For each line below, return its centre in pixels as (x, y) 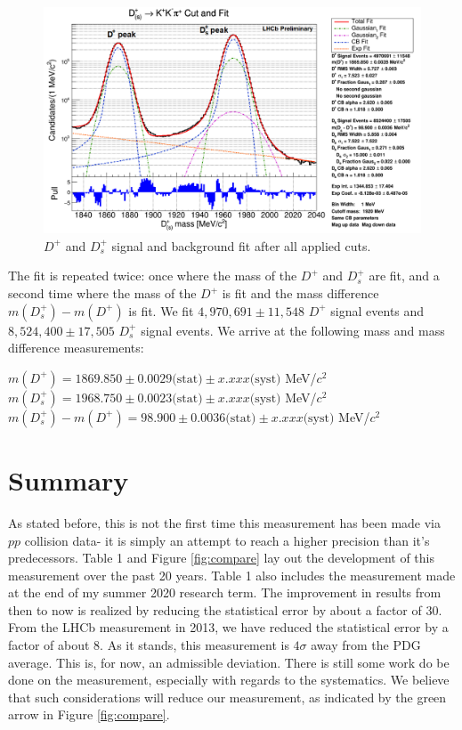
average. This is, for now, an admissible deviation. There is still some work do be (229, 662)
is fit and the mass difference (300, 293)
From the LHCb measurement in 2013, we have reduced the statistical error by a (228, 627)
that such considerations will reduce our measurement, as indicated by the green (227, 697)
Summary (69, 479)
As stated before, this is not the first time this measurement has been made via (225, 522)
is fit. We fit (161, 310)
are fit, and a (404, 276)
